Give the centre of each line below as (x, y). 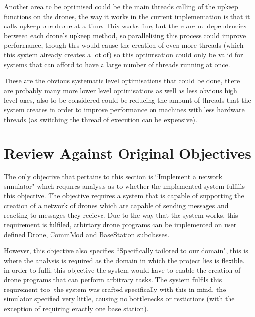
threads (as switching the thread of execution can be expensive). (101, 119)
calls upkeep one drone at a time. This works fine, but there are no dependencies (125, 26)
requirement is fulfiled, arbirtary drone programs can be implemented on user (120, 225)
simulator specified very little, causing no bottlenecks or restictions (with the (119, 299)
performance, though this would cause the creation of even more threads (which (124, 45)
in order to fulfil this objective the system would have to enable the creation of (122, 270)
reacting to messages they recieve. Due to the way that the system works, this (121, 215)
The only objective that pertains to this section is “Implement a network (113, 176)
